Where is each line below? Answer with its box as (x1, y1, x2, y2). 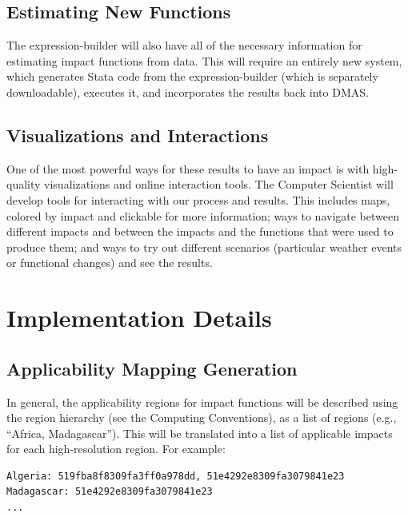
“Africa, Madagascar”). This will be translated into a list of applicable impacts (6, 424, 393, 441)
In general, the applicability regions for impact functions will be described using (6, 393, 398, 410)
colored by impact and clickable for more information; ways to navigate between (6, 207, 399, 224)
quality (6, 176, 41, 193)
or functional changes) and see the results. (6, 254, 213, 271)
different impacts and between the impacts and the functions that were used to (6, 223, 394, 240)
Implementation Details (6, 301, 272, 334)
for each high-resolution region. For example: (6, 440, 226, 457)
